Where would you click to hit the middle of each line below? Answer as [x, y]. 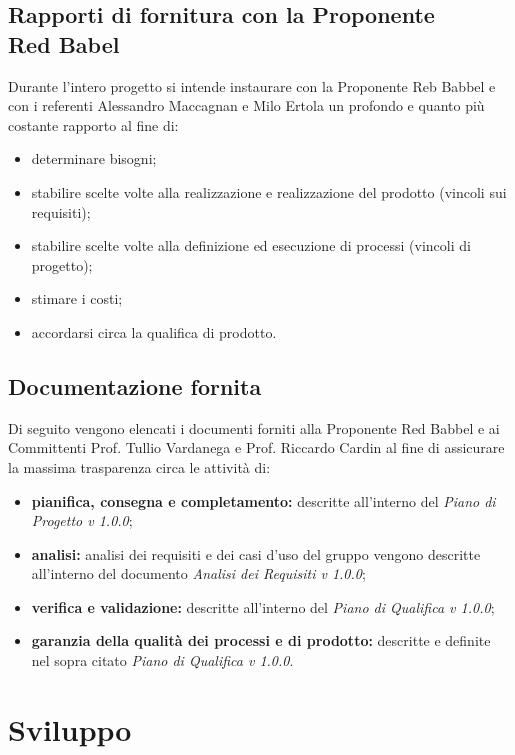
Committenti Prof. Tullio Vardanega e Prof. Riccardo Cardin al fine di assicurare [256, 447]
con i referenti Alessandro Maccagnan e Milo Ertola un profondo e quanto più [246, 105]
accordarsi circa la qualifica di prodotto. [154, 331]
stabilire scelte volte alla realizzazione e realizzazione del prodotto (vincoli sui [269, 191]
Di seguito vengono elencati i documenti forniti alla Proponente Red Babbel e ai [254, 427]
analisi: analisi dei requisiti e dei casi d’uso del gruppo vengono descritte [256, 553]
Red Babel [64, 43]
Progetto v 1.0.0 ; [82, 520]
